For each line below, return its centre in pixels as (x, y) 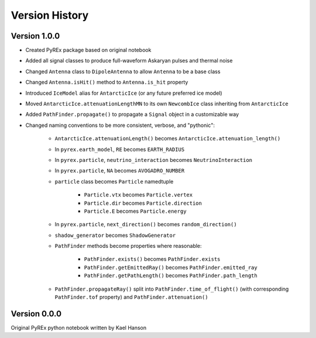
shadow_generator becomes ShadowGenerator (115, 235)
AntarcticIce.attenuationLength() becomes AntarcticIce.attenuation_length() (168, 139)
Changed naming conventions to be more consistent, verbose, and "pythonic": (120, 125)
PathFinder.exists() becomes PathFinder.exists (152, 259)
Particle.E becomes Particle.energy (135, 211)
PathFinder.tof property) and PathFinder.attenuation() (131, 297)
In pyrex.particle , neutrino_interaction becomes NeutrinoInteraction (154, 160)
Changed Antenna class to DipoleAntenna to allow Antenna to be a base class (123, 71)
